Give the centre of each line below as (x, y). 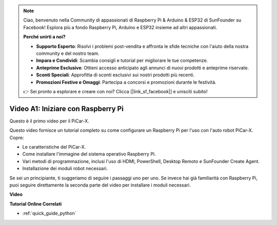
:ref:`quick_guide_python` (49, 213)
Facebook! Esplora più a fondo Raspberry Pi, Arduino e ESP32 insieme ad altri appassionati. (120, 27)
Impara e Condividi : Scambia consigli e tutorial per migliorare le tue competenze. (122, 60)
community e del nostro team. (68, 53)
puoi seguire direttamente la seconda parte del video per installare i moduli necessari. (100, 185)
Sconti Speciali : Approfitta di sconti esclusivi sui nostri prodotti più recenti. (115, 75)
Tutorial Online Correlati (36, 204)
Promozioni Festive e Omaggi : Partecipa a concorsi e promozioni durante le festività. (126, 82)
